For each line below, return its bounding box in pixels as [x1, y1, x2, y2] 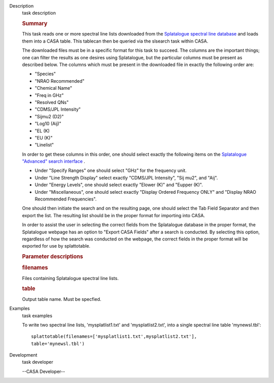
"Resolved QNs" [35, 99, 69, 105]
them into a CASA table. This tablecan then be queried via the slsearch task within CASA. [22, 38, 209, 44]
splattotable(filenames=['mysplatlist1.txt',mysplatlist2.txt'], [31, 334, 197, 339]
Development [9, 352, 38, 358]
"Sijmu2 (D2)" [35, 113, 64, 119]
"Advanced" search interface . [22, 158, 86, 164]
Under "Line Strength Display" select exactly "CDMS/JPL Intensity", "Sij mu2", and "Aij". [35, 175, 218, 181]
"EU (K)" [35, 134, 53, 141]
